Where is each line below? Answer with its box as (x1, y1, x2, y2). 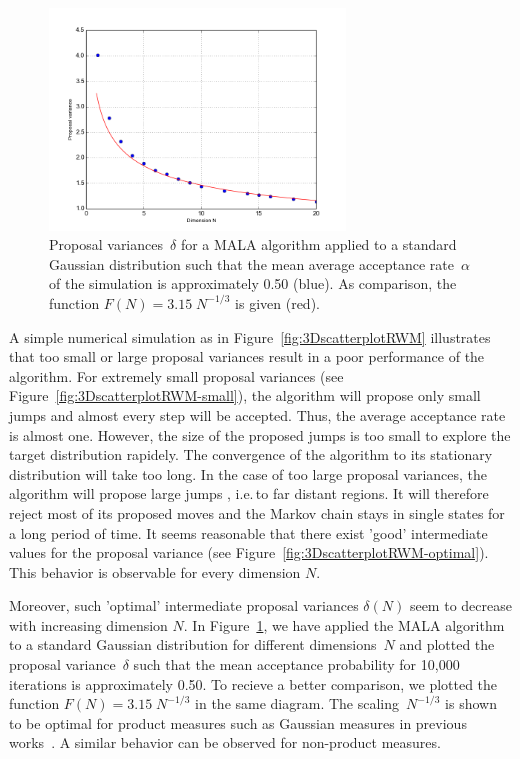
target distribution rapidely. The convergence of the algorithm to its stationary (9, 444, 493, 465)
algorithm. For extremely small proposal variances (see (9, 365, 344, 386)
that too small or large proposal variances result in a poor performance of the (9, 346, 485, 367)
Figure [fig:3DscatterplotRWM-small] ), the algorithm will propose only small (9, 385, 481, 406)
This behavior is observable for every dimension (9, 561, 301, 582)
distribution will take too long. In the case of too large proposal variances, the (9, 463, 488, 484)
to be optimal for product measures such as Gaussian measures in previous (9, 712, 467, 733)
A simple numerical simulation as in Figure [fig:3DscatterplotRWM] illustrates (9, 326, 491, 347)
